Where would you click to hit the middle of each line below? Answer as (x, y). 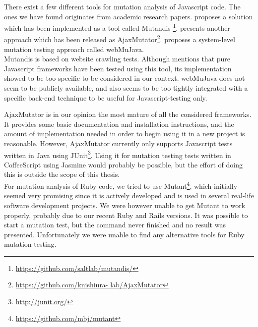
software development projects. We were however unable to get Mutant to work (125, 205)
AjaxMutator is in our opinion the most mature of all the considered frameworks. (128, 114)
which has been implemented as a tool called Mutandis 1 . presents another (117, 27)
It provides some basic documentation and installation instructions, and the (119, 124)
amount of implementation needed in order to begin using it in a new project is (125, 134)
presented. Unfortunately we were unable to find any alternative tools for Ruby (124, 234)
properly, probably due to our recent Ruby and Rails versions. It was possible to (126, 215)
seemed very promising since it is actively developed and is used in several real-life (129, 195)
